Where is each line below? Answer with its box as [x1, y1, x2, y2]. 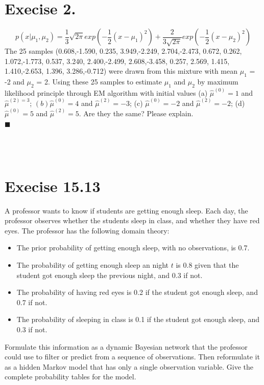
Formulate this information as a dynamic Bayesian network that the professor [5, 341, 248, 352]
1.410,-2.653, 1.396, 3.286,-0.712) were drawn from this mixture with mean [5, 66, 238, 76]
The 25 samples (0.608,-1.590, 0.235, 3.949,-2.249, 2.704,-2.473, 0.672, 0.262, [5, 46, 242, 56]
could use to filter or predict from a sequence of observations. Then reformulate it [5, 351, 260, 362]
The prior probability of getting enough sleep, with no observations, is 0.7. [16, 242, 250, 253]
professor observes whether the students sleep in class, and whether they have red [5, 215, 260, 226]
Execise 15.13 [5, 175, 101, 196]
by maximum [197, 76, 238, 87]
